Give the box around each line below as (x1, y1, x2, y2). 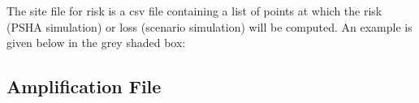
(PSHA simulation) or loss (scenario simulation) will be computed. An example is (6, 18, 413, 35)
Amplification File (6, 74, 162, 99)
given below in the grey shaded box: (6, 34, 186, 51)
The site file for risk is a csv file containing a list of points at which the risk (6, 2, 382, 19)
